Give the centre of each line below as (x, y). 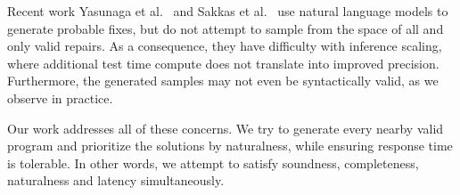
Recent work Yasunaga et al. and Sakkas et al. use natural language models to (228, 11)
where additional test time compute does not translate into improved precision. (223, 63)
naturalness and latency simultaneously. (116, 180)
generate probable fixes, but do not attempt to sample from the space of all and (226, 28)
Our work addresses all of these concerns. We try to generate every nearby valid (226, 128)
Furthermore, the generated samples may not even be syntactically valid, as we (223, 81)
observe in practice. (60, 97)
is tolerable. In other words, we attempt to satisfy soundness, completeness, (213, 162)
